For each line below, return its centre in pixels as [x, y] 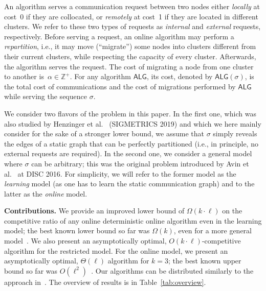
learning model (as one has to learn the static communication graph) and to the [129, 184]
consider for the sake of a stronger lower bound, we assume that [104, 134]
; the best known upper [205, 261]
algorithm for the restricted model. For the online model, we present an [116, 250]
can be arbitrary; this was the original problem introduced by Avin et [140, 163]
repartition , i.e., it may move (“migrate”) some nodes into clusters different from [130, 46]
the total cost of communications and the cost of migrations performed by [120, 86]
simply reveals [235, 134]
